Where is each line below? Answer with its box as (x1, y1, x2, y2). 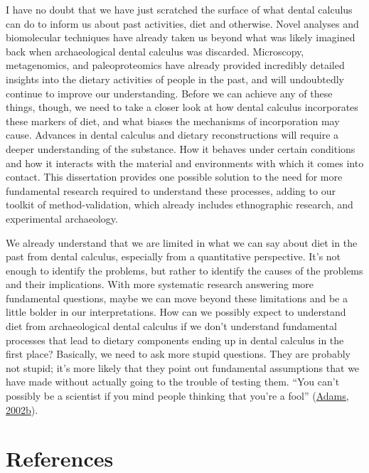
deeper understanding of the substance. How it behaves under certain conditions (6, 141, 355, 156)
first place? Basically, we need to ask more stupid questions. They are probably (6, 346, 351, 361)
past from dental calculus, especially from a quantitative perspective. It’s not (6, 249, 341, 264)
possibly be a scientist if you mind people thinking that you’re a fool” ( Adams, (6, 388, 349, 403)
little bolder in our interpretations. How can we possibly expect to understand (6, 304, 346, 319)
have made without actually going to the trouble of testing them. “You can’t (6, 374, 340, 389)
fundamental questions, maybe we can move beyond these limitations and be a (6, 290, 348, 305)
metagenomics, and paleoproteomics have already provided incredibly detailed (6, 58, 345, 73)
